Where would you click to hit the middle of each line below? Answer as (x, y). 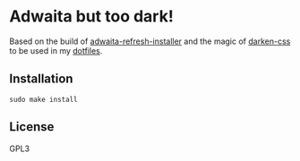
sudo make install (43, 99)
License (32, 127)
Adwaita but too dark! (92, 17)
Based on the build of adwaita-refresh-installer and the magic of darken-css (150, 41)
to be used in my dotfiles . (56, 50)
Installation (41, 79)
